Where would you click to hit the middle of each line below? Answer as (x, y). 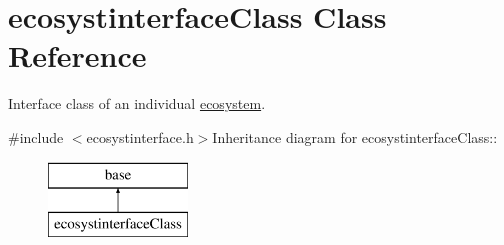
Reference (77, 55)
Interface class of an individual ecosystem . (137, 103)
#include (36, 136)
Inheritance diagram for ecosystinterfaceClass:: (355, 136)
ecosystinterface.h (140, 136)
